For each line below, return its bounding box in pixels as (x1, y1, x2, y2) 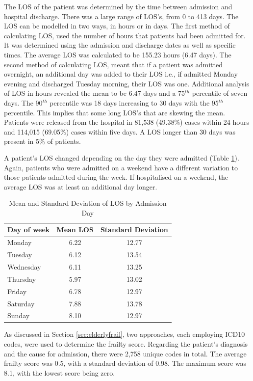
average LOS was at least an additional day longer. (4, 181, 157, 191)
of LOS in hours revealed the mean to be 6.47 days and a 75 (4, 88, 185, 98)
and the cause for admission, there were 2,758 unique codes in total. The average (4, 348, 247, 358)
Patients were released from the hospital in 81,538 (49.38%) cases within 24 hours (4, 117, 250, 127)
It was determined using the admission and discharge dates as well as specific (4, 40, 236, 50)
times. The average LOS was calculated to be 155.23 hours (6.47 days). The (4, 49, 231, 59)
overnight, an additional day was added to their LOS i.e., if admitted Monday (4, 69, 238, 79)
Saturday (7, 298, 35, 308)
